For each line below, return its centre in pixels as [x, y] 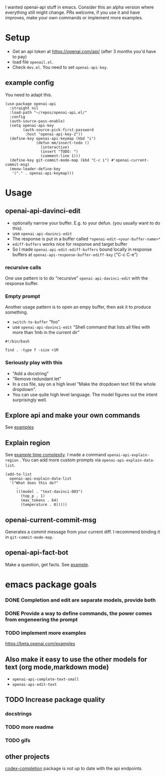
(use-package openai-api [31, 104]
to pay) [20, 56]
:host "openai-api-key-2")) [54, 134]
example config [30, 83]
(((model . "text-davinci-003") [49, 492]
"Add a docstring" [30, 373]
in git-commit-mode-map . [29, 537]
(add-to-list [19, 474]
